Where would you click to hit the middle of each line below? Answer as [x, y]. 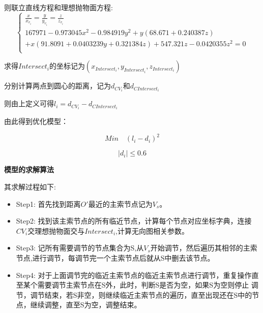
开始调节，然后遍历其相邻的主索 [204, 248]
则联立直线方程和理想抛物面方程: [59, 7]
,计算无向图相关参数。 [152, 230]
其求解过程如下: [30, 186]
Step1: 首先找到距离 [48, 204]
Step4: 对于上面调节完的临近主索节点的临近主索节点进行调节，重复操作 [134, 275]
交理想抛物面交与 [56, 230]
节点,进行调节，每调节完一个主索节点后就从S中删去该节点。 [115, 257]
